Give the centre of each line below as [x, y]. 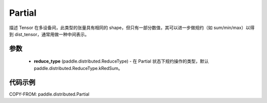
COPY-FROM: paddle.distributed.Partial [49, 94]
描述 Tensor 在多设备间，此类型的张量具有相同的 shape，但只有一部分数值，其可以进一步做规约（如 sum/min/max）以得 [132, 28]
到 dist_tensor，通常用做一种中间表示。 [49, 34]
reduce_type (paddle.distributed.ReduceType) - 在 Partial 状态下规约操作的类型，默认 [121, 61]
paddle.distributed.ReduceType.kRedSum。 [78, 68]
